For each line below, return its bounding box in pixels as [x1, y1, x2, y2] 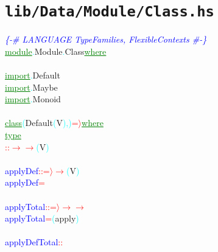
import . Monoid [5, 93, 61, 105]
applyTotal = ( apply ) [5, 212, 79, 225]
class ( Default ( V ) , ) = [5, 116, 79, 129]
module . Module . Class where [5, 44, 107, 57]
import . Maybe [5, 80, 58, 93]
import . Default [5, 69, 60, 82]
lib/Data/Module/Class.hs [5, 3, 214, 21]
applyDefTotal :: [5, 236, 63, 248]
